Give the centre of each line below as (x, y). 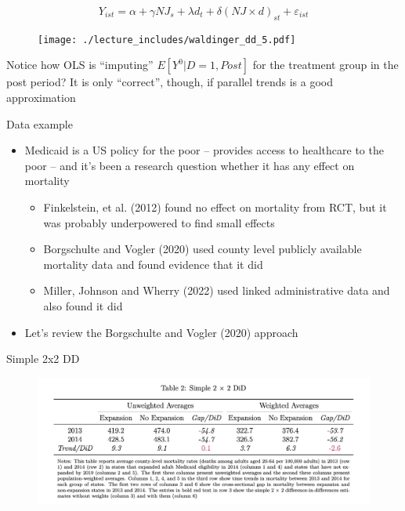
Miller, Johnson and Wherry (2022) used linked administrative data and (217, 290)
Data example (40, 123)
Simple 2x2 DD (43, 359)
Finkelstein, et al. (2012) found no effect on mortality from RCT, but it (215, 207)
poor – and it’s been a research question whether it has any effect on (190, 165)
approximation (41, 98)
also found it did (83, 305)
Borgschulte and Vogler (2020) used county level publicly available (202, 249)
